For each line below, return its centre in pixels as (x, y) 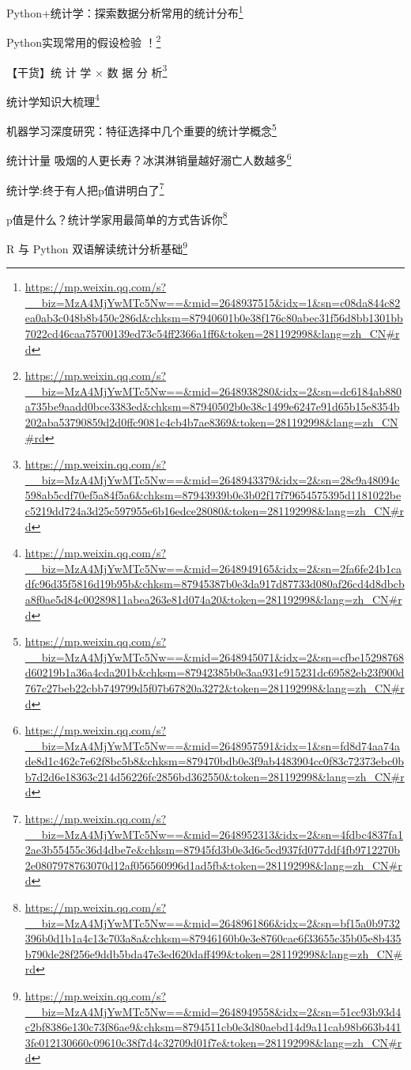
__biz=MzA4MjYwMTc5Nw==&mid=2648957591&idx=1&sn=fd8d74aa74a (213, 745)
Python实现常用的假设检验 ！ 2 (84, 41)
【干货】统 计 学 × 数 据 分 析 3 (87, 70)
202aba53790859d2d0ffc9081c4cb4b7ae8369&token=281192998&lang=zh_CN (211, 422)
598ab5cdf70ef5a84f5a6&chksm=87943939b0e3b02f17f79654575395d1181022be (213, 495)
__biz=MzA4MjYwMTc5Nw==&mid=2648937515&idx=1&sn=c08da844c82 (213, 302)
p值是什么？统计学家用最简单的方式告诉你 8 (117, 218)
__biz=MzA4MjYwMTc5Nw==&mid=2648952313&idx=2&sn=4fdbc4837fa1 (214, 834)
